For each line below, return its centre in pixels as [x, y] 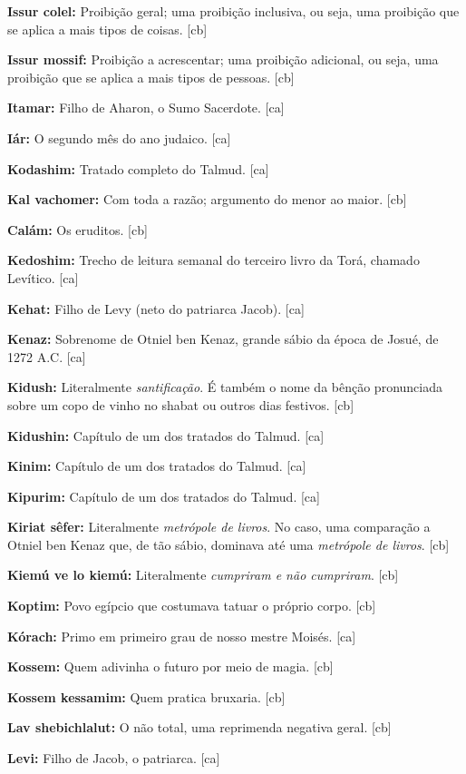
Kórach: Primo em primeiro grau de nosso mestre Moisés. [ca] [182, 636]
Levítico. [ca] [43, 277]
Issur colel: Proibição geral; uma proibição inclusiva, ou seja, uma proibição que [233, 11]
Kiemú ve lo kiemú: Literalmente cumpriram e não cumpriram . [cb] [203, 575]
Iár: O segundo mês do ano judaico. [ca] [119, 137]
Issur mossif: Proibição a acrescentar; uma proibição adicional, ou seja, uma [223, 59]
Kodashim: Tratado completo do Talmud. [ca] [138, 168]
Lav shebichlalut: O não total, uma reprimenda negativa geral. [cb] [199, 727]
